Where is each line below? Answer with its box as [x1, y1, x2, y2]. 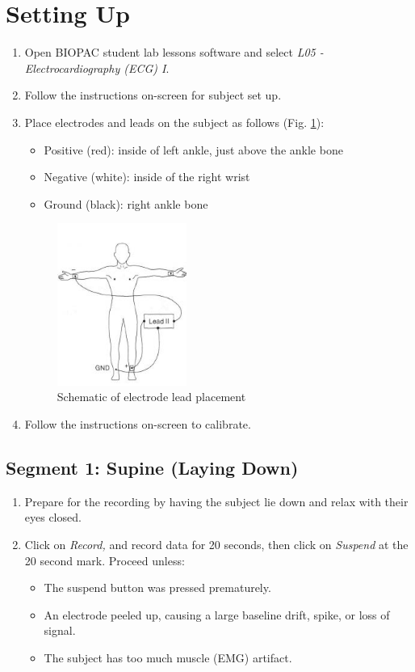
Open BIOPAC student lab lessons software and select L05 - [24, 44, 324, 61]
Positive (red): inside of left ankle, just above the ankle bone [44, 141, 343, 158]
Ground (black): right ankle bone [44, 195, 208, 212]
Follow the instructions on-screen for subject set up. [24, 87, 282, 104]
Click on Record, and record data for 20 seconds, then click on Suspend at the [24, 535, 409, 552]
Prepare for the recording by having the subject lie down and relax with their [24, 492, 409, 509]
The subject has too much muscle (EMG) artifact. [44, 649, 292, 666]
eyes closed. [24, 509, 82, 526]
